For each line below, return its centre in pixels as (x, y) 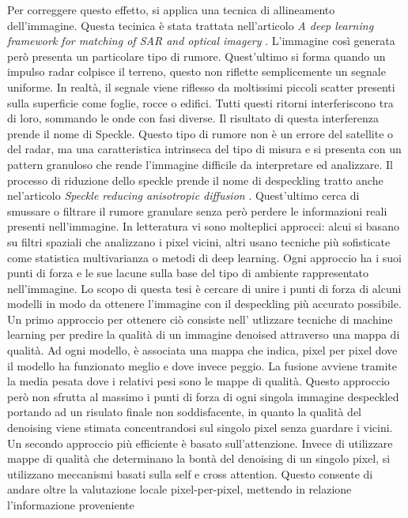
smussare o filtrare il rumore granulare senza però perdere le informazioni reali (197, 210)
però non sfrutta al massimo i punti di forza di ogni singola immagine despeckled (203, 396)
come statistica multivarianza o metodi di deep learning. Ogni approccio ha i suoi (204, 257)
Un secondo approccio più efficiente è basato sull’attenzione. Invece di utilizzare (200, 443)
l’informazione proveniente (71, 505)
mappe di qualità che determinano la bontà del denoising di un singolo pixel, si (199, 458)
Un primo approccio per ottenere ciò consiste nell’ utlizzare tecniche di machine (200, 319)
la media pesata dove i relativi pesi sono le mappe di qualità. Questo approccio (198, 381)
